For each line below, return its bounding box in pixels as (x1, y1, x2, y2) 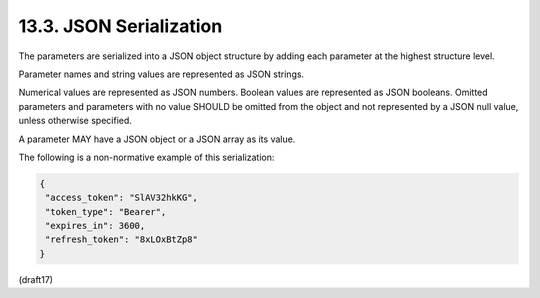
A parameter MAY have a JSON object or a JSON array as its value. (18, 133, 296, 145)
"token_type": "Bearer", (45, 206, 167, 217)
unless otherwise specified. (18, 115, 132, 127)
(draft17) (18, 273, 54, 285)
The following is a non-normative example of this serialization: (18, 151, 275, 163)
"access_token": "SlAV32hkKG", (45, 192, 199, 204)
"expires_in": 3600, (45, 220, 146, 232)
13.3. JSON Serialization (18, 15, 223, 37)
